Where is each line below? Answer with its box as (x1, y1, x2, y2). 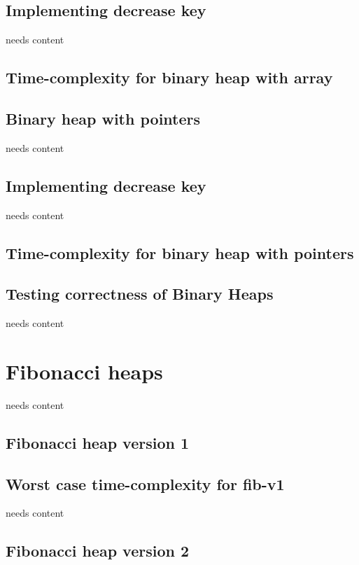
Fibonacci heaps (6, 356, 163, 385)
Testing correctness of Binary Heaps (6, 283, 274, 305)
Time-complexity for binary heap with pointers (6, 242, 354, 263)
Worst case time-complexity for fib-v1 (6, 473, 285, 494)
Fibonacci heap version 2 (6, 540, 190, 561)
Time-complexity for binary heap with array (6, 67, 333, 88)
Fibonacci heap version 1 (6, 431, 190, 453)
